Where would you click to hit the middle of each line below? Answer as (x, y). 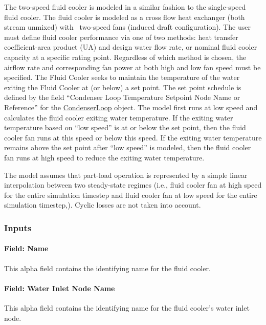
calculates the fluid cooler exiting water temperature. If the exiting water (119, 117)
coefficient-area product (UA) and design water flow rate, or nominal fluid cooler (131, 47)
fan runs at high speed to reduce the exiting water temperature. (104, 157)
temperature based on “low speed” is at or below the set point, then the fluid (125, 127)
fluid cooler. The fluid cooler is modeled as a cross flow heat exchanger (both (125, 17)
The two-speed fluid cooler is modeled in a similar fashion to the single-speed (125, 7)
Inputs (18, 227)
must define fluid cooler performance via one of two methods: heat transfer (121, 37)
